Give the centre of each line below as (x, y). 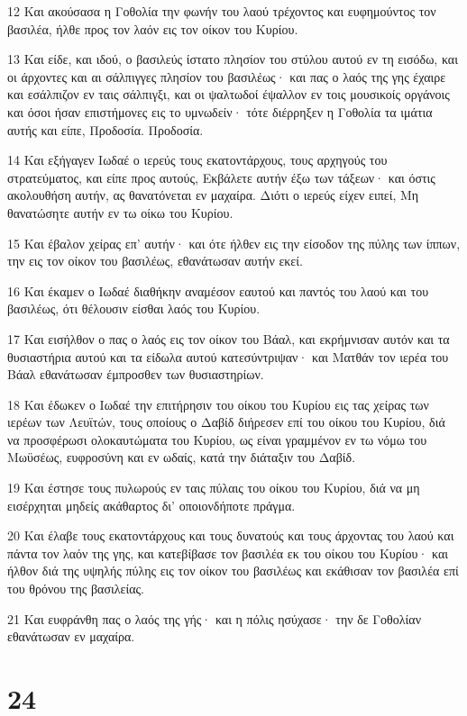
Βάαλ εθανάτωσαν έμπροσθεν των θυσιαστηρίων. (136, 374)
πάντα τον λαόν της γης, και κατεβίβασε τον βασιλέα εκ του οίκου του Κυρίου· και (228, 553)
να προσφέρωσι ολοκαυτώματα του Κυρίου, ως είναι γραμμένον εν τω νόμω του (217, 439)
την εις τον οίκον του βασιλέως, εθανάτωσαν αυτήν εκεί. (155, 261)
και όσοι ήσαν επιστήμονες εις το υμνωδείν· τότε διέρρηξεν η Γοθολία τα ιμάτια (220, 111)
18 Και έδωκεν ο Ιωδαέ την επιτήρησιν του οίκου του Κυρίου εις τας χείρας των (218, 404)
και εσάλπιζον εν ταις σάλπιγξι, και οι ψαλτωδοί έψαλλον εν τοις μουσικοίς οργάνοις (229, 94)
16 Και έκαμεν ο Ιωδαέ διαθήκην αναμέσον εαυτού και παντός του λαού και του (218, 290)
